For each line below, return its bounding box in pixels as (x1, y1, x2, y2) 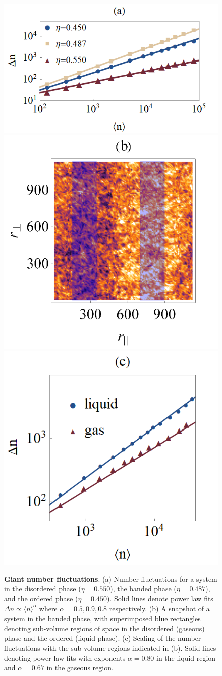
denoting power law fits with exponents (4, 652, 126, 663)
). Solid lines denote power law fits (106, 593, 213, 603)
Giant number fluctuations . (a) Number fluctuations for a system (4, 573, 217, 584)
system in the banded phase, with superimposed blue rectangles (4, 613, 201, 624)
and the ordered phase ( (4, 593, 78, 603)
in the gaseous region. (46, 662, 114, 673)
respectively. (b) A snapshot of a (109, 603, 210, 613)
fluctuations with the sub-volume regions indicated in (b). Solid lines (4, 642, 216, 653)
